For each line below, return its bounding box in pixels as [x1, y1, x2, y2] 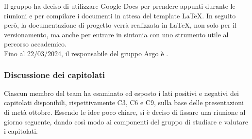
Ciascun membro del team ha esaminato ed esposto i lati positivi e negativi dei [4, 88, 239, 98]
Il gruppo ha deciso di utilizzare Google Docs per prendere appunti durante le [4, 1, 235, 11]
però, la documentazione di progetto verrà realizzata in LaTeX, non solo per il [4, 20, 236, 30]
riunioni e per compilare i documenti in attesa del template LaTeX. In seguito [4, 10, 236, 20]
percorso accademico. [4, 39, 67, 49]
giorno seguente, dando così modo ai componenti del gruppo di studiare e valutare [4, 116, 248, 126]
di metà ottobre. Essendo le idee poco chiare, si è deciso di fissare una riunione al [4, 107, 246, 117]
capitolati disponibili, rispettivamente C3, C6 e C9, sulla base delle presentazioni [4, 97, 244, 108]
